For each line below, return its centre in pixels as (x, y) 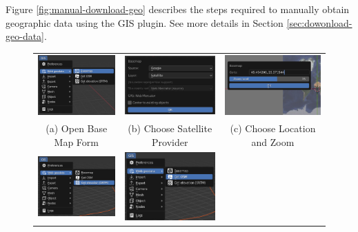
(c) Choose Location (273, 128)
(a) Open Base (77, 128)
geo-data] (25, 36)
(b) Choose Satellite (170, 128)
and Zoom (273, 141)
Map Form (76, 141)
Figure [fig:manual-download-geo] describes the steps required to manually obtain (178, 9)
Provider (170, 141)
